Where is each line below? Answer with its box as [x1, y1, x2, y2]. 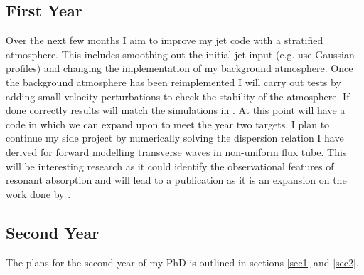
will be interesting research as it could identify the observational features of [6, 158, 334, 173]
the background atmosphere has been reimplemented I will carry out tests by [6, 74, 341, 89]
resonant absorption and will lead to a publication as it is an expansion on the [6, 172, 347, 187]
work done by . [6, 186, 71, 201]
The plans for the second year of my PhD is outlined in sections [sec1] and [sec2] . [6, 254, 359, 269]
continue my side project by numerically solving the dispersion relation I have [6, 130, 344, 145]
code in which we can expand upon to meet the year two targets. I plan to [6, 116, 330, 131]
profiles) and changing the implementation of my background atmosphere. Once [6, 61, 353, 76]
